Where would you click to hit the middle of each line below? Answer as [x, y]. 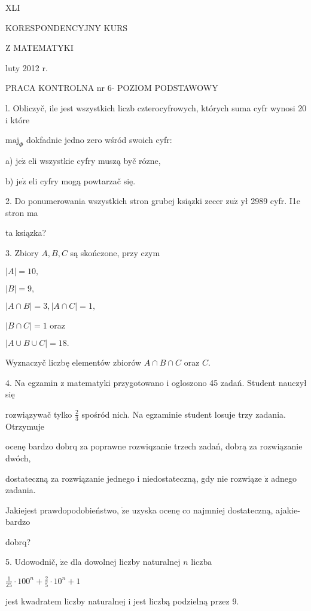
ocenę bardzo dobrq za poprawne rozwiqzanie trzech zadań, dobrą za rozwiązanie [154, 446]
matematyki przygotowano [115, 382]
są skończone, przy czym [115, 252]
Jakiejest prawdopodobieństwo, [62, 510]
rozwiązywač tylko [39, 414]
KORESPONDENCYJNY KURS [67, 27]
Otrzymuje [25, 426]
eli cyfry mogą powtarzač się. [82, 180]
